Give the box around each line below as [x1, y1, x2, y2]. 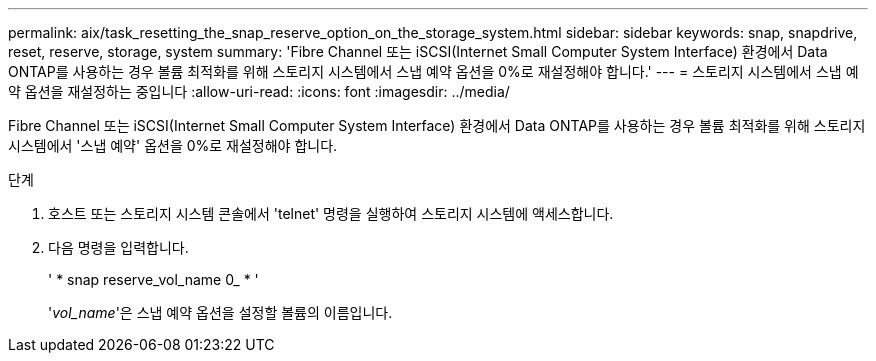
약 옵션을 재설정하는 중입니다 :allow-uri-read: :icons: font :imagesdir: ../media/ [8, 83, 510, 100]
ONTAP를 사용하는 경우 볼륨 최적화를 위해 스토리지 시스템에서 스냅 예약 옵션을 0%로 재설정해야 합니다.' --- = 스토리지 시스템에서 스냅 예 [8, 63, 859, 80]
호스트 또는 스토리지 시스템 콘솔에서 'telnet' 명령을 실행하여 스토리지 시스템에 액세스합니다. [48, 205, 614, 222]
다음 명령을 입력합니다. [48, 239, 189, 256]
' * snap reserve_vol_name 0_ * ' [48, 271, 259, 288]
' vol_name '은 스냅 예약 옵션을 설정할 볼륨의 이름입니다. [48, 304, 393, 321]
